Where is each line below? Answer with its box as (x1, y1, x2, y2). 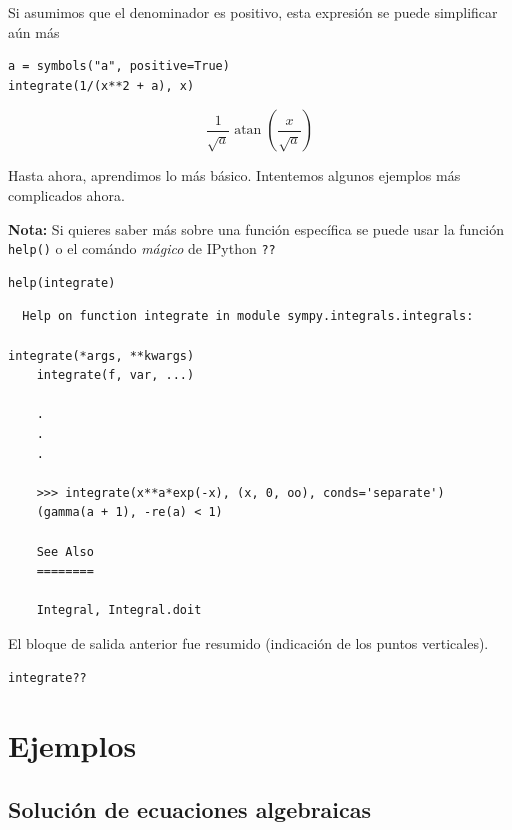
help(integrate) (8, 275, 116, 290)
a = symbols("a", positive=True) (8, 59, 230, 74)
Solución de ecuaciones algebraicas (8, 793, 372, 824)
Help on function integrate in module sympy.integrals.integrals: (22, 309, 474, 324)
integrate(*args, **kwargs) (8, 348, 195, 363)
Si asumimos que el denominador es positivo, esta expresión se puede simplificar (8, 2, 498, 22)
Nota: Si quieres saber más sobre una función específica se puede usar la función (8, 218, 505, 239)
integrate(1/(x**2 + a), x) (8, 78, 195, 93)
